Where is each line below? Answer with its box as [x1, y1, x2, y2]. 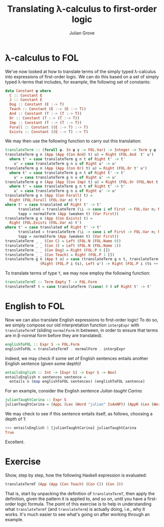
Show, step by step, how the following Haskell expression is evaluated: [5, 472, 147, 478]
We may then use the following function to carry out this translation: [5, 138, 142, 144]
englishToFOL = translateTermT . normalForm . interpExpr [5, 346, 125, 351]
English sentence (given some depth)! [5, 361, 82, 367]
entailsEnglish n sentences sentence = [5, 374, 86, 380]
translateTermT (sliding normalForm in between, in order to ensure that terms [5, 327, 158, 333]
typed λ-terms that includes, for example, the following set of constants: [5, 79, 151, 85]
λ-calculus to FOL [5, 52, 79, 63]
